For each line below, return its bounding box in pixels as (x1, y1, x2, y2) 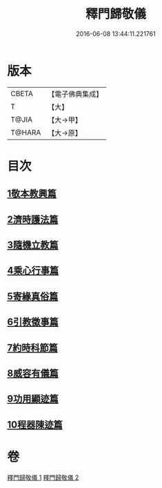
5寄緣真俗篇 (7, 290, 59, 302)
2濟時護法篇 (7, 214, 59, 225)
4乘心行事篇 (7, 265, 59, 276)
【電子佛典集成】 (48, 89, 103, 99)
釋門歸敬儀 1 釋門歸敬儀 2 (7, 473, 79, 481)
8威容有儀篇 (7, 368, 59, 379)
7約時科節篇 (7, 341, 59, 353)
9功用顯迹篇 (7, 393, 59, 405)
